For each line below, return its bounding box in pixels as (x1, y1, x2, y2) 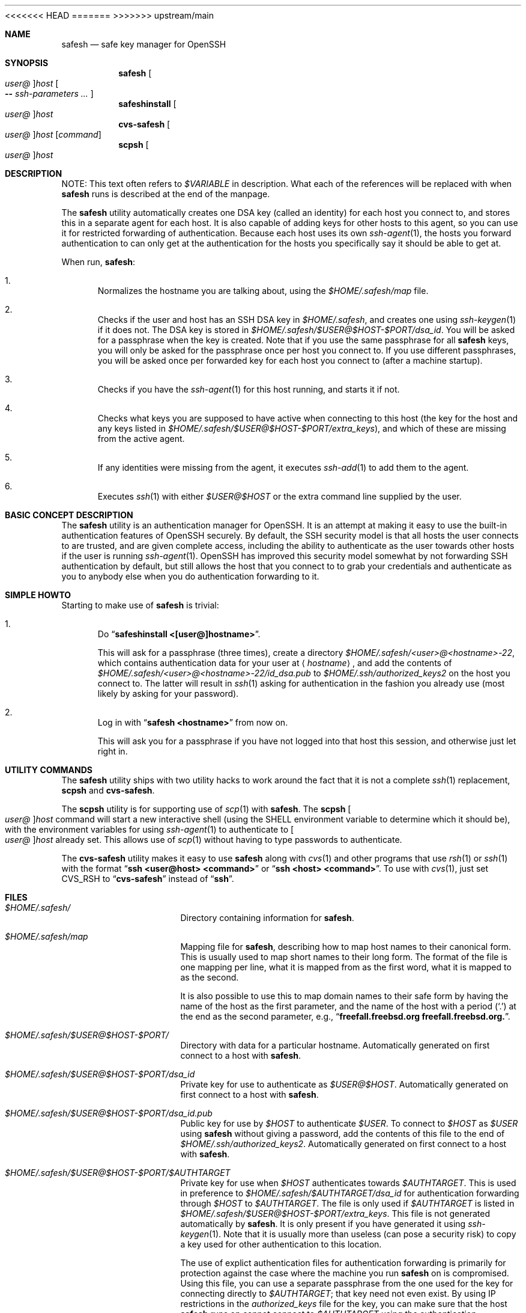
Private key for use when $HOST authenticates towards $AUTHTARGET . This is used (180, 1178, 516, 1188)
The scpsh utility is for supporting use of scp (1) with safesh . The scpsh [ (61, 804, 351, 814)
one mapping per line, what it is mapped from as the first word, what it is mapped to (180, 962, 512, 972)
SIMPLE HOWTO (5, 590, 71, 600)
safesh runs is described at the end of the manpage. (61, 189, 270, 199)
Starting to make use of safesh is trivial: (61, 600, 219, 610)
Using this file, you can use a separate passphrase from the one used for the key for (180, 1278, 513, 1288)
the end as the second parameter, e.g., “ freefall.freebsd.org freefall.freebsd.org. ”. (180, 1011, 510, 1021)
